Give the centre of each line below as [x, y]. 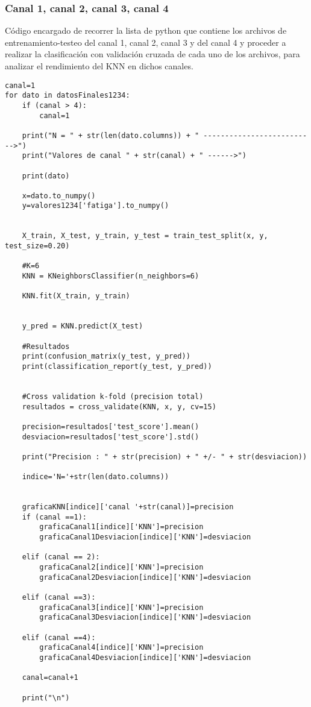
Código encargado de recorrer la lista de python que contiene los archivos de [146, 30]
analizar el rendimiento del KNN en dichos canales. [99, 66]
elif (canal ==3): [59, 598]
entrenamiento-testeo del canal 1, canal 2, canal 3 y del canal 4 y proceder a [146, 42]
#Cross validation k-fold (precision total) [113, 396]
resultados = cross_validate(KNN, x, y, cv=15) [119, 407]
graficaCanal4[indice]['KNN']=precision [121, 648]
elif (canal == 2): [61, 557]
